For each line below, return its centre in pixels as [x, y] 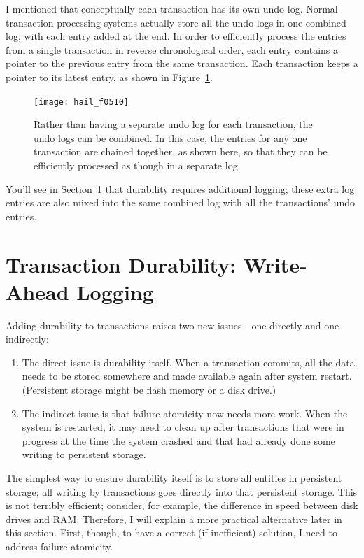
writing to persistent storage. [84, 454]
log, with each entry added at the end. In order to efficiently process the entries [176, 36]
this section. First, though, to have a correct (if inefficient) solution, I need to [171, 532]
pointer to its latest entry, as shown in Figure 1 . [109, 77]
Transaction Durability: [121, 264]
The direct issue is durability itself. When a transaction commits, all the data [188, 362]
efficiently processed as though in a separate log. [137, 165]
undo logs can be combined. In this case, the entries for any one [170, 137]
